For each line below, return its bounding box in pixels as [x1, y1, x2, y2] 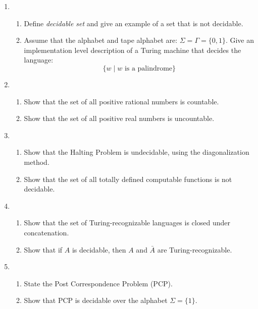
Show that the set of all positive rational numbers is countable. [24, 96, 219, 106]
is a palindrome [124, 65, 173, 72]
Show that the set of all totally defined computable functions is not [24, 173, 232, 184]
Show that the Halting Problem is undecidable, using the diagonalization [24, 147, 249, 157]
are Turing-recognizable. [157, 244, 232, 255]
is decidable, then [72, 244, 126, 255]
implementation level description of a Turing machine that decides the [24, 44, 241, 55]
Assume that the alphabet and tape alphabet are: [24, 35, 178, 45]
